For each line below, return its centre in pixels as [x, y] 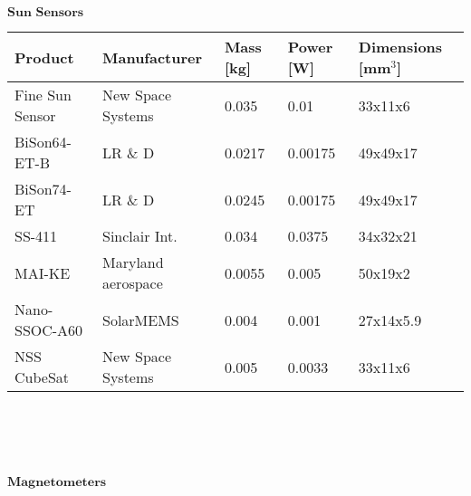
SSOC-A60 [49, 330]
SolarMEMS [141, 320]
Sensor [35, 115]
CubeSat [42, 377]
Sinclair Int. [140, 236]
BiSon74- [43, 189]
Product [44, 57]
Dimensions [400, 47]
